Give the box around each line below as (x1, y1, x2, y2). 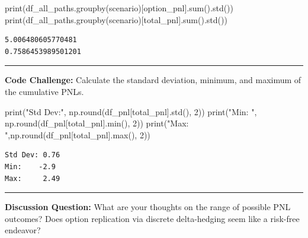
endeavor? (5, 224, 41, 236)
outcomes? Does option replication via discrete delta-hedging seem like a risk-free (5, 212, 300, 224)
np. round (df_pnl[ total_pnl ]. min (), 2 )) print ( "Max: (5, 117, 189, 129)
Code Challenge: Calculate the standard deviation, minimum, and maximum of (5, 74, 301, 86)
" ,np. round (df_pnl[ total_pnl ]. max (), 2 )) (5, 128, 150, 141)
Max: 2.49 (5, 174, 60, 183)
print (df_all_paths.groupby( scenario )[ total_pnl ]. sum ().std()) (5, 13, 227, 26)
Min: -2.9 (5, 162, 56, 171)
